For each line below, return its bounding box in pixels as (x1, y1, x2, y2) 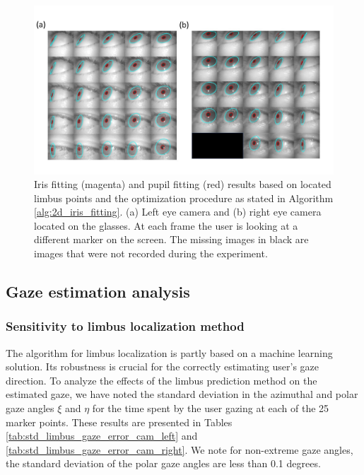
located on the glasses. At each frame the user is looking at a (34, 218, 298, 233)
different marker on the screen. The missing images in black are (34, 232, 309, 247)
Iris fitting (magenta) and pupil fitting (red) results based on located (34, 177, 331, 192)
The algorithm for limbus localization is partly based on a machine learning (6, 345, 333, 360)
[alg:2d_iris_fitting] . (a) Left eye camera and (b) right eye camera (34, 204, 322, 219)
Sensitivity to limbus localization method (6, 317, 245, 335)
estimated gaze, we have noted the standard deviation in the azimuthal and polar (6, 387, 358, 401)
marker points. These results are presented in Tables (6, 414, 233, 429)
